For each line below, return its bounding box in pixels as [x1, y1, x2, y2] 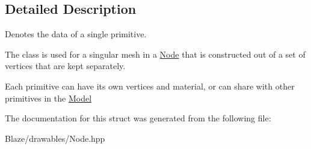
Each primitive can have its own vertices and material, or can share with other [5, 79, 295, 92]
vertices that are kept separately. [5, 59, 126, 72]
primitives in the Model [5, 91, 92, 104]
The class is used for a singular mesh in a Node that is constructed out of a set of [5, 47, 306, 60]
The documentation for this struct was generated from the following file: [5, 112, 271, 124]
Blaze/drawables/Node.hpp [5, 132, 105, 144]
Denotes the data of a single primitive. [5, 28, 147, 40]
